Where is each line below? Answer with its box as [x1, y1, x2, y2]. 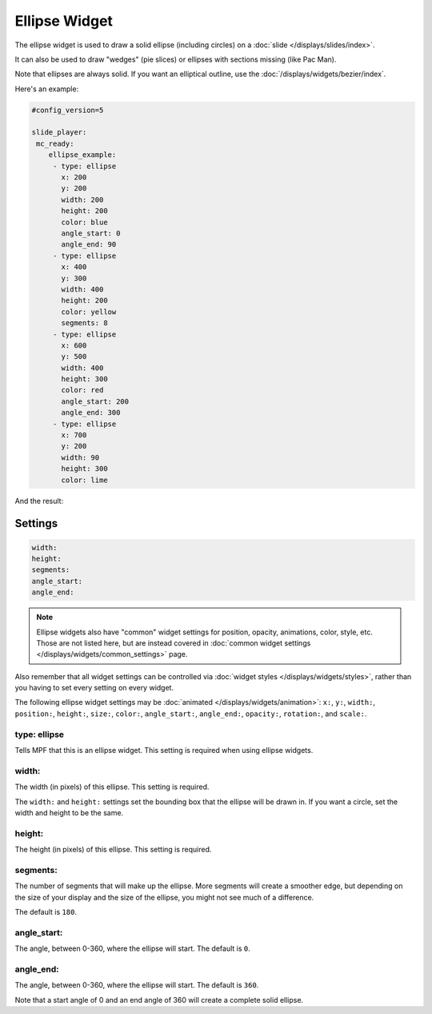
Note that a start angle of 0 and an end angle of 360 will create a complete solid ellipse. [14, 995, 304, 1004]
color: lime [61, 475, 108, 485]
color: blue [61, 217, 108, 227]
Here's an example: [14, 84, 79, 94]
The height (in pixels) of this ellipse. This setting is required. [14, 845, 212, 855]
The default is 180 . [14, 907, 78, 916]
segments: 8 [61, 319, 108, 328]
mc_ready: [36, 139, 74, 148]
